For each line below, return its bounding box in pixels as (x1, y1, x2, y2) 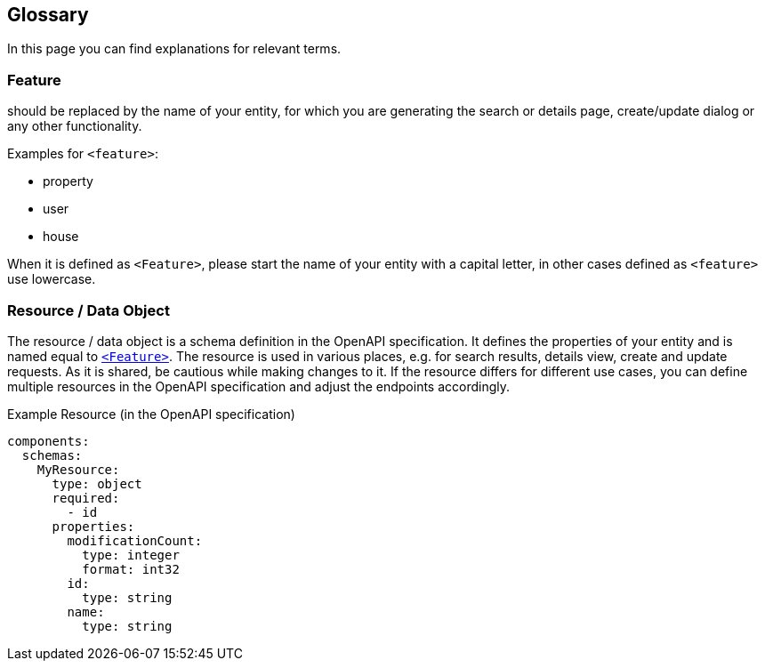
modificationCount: (67, 533, 203, 548)
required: (52, 490, 120, 505)
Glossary (7, 4, 89, 26)
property (43, 173, 93, 189)
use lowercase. (7, 271, 96, 287)
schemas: (21, 447, 83, 463)
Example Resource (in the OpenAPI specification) (7, 406, 295, 422)
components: (7, 433, 90, 448)
